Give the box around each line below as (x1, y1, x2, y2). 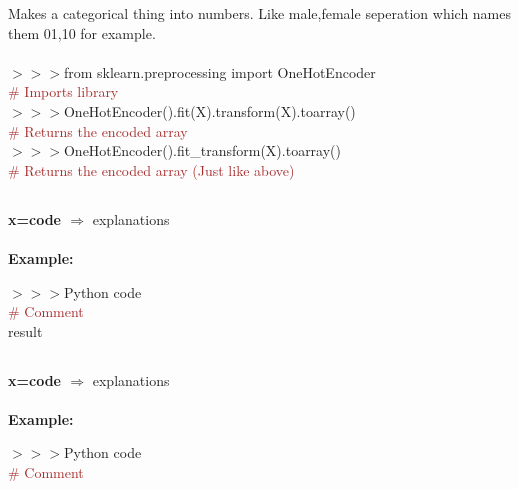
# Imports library (8, 81, 119, 102)
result (8, 320, 43, 341)
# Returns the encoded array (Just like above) (8, 159, 295, 180)
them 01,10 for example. (8, 22, 156, 43)
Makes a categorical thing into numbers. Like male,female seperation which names (8, 3, 512, 23)
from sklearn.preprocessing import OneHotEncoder (63, 61, 376, 82)
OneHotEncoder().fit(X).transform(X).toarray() (63, 100, 356, 121)
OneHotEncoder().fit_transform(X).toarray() (63, 140, 341, 161)
